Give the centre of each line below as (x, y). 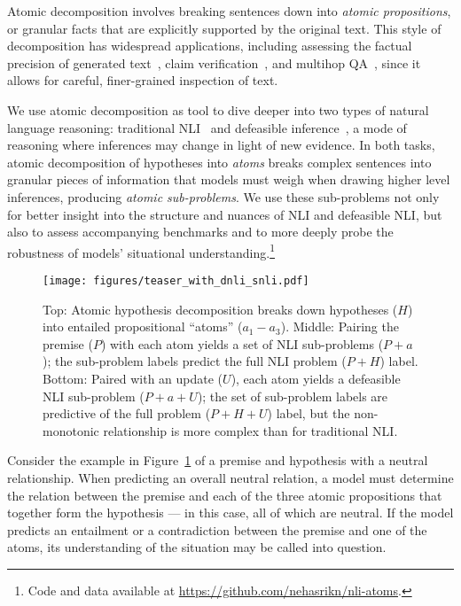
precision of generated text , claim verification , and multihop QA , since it (214, 62)
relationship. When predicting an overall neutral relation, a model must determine (230, 477)
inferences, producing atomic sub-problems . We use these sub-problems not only (223, 196)
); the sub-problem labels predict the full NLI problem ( (195, 361)
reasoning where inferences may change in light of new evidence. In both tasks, (221, 145)
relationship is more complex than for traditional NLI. (250, 430)
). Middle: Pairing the (340, 326)
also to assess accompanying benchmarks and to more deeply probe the (200, 232)
